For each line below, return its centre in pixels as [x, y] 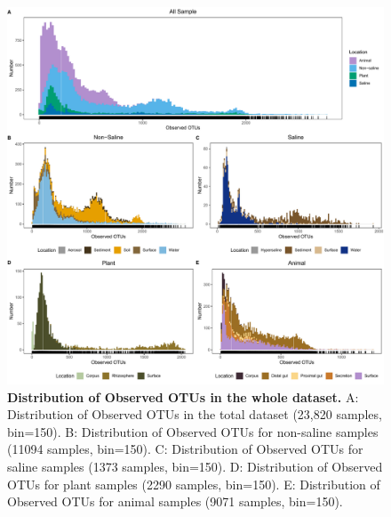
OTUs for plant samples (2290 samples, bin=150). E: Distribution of [194, 484]
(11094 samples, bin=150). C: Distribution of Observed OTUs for [185, 449]
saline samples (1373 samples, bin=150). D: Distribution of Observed [195, 466]
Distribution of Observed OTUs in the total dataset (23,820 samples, [195, 414]
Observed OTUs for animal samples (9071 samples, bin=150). [175, 501]
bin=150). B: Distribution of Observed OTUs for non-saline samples [193, 431]
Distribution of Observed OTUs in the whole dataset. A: [183, 396]
